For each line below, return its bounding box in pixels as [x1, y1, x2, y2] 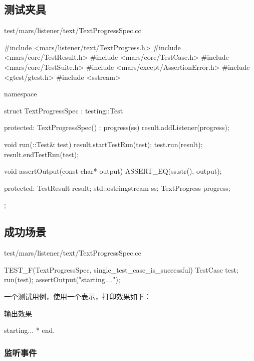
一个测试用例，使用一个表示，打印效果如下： [4, 291, 151, 301]
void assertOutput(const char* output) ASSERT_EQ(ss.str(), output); [4, 166, 222, 176]
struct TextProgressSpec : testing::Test [4, 105, 123, 115]
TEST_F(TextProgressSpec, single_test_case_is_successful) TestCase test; [4, 264, 238, 275]
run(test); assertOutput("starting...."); [4, 274, 120, 285]
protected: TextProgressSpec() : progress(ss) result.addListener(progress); [4, 122, 229, 133]
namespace [4, 88, 37, 99]
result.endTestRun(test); [4, 149, 79, 159]
